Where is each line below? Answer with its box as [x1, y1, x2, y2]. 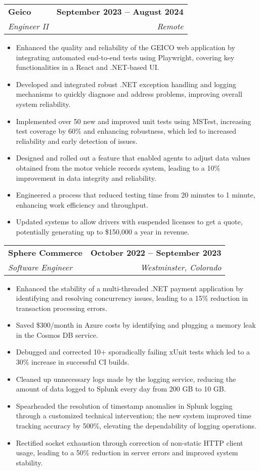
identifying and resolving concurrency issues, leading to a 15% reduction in [16, 293, 248, 303]
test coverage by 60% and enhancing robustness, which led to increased [16, 126, 237, 136]
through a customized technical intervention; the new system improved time [16, 410, 251, 421]
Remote [157, 20, 184, 32]
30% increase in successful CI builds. [16, 357, 129, 367]
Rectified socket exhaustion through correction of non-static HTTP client [16, 437, 243, 448]
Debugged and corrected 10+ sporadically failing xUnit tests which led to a [16, 346, 250, 357]
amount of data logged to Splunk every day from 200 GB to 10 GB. [16, 383, 226, 394]
